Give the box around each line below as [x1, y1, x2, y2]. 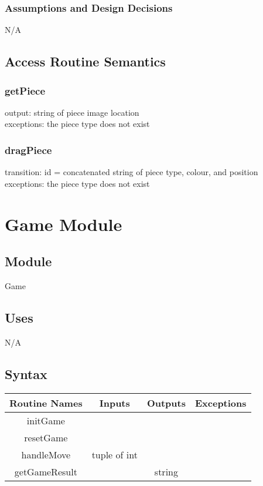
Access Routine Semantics [5, 52, 166, 71]
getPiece [5, 83, 46, 98]
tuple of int [91, 447, 138, 461]
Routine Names [9, 395, 83, 410]
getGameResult [14, 464, 77, 478]
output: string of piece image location [5, 106, 139, 118]
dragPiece [5, 142, 52, 157]
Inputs [99, 395, 130, 410]
